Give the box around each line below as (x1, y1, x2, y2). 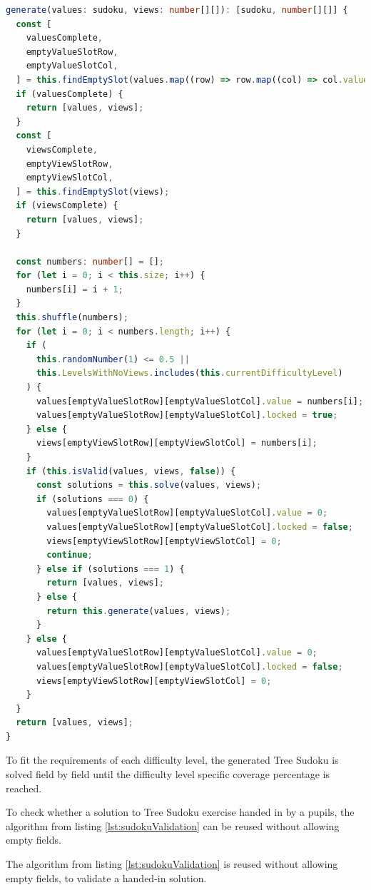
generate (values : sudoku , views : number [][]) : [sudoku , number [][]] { (6, 5, 348, 15)
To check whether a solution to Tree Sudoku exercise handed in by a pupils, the (6, 804, 355, 819)
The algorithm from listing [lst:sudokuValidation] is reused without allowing (6, 856, 338, 871)
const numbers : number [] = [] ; (16, 256, 165, 267)
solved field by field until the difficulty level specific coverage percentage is (6, 767, 330, 782)
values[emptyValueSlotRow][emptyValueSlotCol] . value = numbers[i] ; (36, 396, 364, 406)
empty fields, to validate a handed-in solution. (6, 870, 207, 885)
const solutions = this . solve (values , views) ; (36, 480, 262, 491)
